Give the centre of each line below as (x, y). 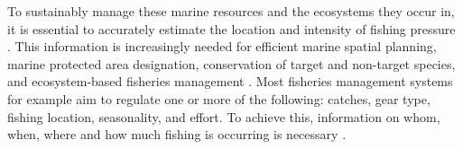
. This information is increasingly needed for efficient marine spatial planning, (222, 46)
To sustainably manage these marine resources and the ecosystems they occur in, (231, 11)
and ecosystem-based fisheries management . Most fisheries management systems (230, 81)
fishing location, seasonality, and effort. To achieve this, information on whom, (224, 116)
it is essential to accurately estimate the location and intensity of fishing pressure (231, 28)
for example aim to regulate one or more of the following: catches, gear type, (219, 98)
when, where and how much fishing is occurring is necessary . (177, 134)
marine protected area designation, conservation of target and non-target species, (231, 63)
